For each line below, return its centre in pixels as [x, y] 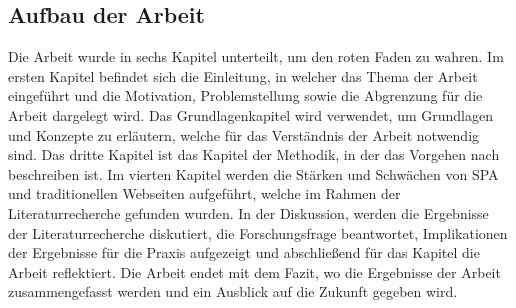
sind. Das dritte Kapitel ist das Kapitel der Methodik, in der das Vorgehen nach [254, 154]
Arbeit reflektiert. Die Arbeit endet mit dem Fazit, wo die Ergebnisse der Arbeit [254, 271]
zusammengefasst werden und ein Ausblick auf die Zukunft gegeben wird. [233, 291]
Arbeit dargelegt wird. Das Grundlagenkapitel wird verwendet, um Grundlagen [250, 114]
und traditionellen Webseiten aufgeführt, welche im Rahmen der [204, 193]
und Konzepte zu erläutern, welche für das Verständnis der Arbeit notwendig [244, 134]
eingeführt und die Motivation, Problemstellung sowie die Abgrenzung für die [245, 95]
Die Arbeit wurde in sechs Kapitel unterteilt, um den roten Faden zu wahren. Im [256, 56]
